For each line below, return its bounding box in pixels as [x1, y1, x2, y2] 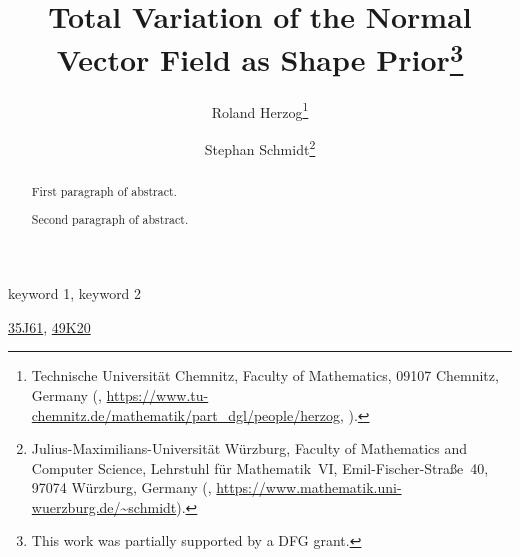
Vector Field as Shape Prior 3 [56, 35, 464, 80]
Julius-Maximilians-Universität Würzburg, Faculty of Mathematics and [31, 438, 468, 459]
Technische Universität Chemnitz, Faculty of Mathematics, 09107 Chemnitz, [31, 365, 499, 386]
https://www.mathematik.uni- [216, 477, 402, 498]
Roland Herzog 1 [211, 98, 309, 122]
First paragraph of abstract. [31, 182, 177, 199]
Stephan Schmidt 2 [204, 135, 316, 159]
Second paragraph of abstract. [31, 211, 189, 228]
